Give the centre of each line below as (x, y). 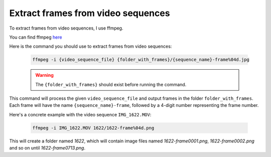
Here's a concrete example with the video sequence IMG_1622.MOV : (80, 114)
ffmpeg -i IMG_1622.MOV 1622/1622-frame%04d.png (93, 128)
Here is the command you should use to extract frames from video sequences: (91, 46)
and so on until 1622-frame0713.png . (47, 148)
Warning (44, 75)
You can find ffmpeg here (36, 37)
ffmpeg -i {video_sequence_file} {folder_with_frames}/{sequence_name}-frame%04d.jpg (141, 60)
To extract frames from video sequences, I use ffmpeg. (66, 28)
